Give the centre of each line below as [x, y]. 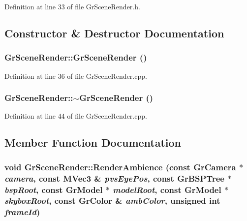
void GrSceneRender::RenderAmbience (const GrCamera [120, 167]
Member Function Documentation [93, 142]
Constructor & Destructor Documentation [114, 33]
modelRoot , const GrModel [167, 189]
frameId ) [22, 212]
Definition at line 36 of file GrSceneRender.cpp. [76, 76]
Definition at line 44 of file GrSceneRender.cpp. [76, 116]
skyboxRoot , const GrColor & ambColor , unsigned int [112, 201]
